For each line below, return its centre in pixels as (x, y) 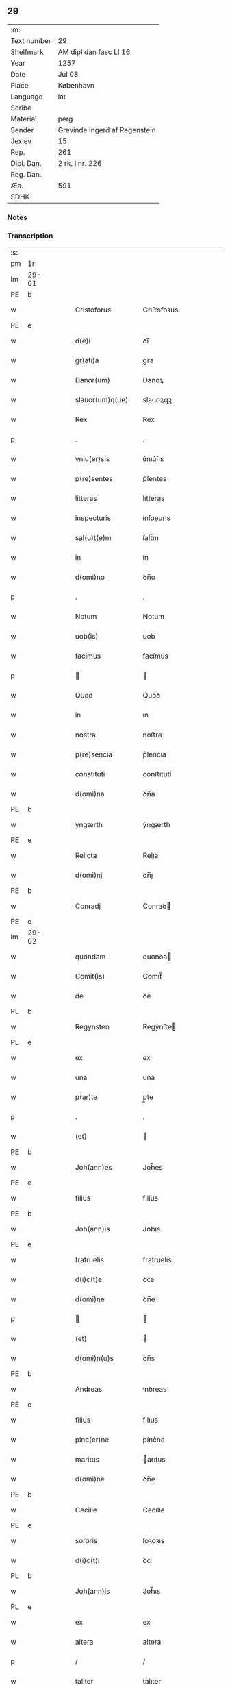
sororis (86, 1541)
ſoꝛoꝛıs (154, 1541)
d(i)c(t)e (89, 1279)
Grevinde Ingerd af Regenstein (107, 130)
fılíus (151, 1198)
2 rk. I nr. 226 (80, 163)
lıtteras (154, 498)
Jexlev (21, 141)
